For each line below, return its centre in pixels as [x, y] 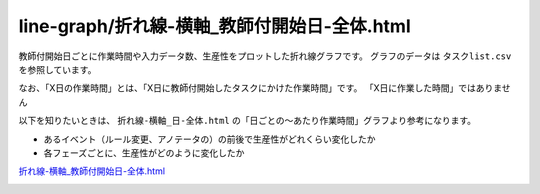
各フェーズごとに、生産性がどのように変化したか [144, 152]
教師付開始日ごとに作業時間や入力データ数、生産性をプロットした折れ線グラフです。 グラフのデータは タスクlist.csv [265, 56]
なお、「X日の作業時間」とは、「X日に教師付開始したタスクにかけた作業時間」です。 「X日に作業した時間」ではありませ [264, 88]
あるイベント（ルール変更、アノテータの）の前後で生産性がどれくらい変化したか [209, 139]
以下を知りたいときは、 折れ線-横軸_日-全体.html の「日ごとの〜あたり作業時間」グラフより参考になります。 [247, 121]
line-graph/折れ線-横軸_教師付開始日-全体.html [215, 26]
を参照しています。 [57, 69]
